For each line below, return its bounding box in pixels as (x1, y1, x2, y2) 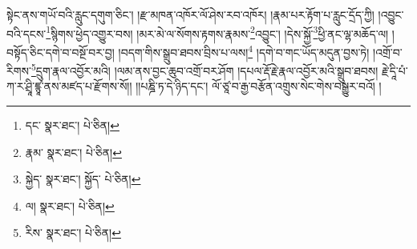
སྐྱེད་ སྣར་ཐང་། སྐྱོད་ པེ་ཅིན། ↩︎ (25, 171, 141, 187)
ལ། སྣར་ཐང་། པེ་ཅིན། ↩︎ (25, 197, 115, 214)
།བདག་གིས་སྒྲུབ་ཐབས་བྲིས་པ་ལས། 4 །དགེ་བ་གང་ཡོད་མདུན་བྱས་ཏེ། (118, 41, 370, 60)
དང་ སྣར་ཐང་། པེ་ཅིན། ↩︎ (25, 116, 119, 133)
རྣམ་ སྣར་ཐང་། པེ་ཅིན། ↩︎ (25, 143, 122, 160)
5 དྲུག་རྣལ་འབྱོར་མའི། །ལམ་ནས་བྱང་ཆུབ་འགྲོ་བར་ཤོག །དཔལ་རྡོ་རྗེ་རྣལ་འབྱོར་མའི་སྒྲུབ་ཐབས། (30, 60, 379, 78)
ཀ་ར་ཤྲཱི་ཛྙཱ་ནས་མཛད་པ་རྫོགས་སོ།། (6, 78, 132, 94)
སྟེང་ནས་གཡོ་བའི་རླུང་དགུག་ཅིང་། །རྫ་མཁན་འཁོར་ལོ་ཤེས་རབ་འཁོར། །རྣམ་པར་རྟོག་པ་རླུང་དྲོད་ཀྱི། (6, 6, 374, 22)
